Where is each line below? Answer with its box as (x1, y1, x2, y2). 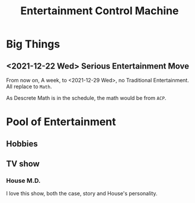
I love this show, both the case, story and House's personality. (6, 190, 158, 197)
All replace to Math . (6, 83, 52, 90)
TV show (6, 159, 40, 169)
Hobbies (6, 138, 39, 149)
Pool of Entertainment (6, 115, 117, 128)
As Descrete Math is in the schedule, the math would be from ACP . (6, 95, 167, 101)
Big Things (6, 37, 60, 51)
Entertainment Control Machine (20, 4, 179, 18)
